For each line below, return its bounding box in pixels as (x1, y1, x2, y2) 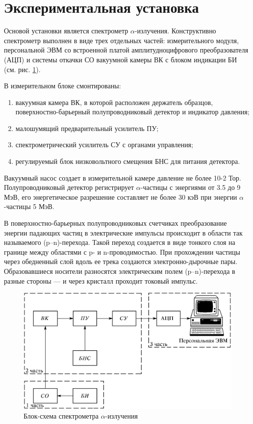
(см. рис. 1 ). (4, 64, 41, 74)
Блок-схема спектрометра (24, 411, 99, 421)
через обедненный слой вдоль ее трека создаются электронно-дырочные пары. (4, 256, 238, 266)
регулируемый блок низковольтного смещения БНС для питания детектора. (15, 156, 240, 166)
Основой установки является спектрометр (4, 26, 128, 36)
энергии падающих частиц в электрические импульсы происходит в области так (4, 227, 243, 238)
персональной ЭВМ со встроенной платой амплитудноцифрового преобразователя (4, 45, 249, 55)
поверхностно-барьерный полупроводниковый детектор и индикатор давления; (15, 106, 250, 117)
